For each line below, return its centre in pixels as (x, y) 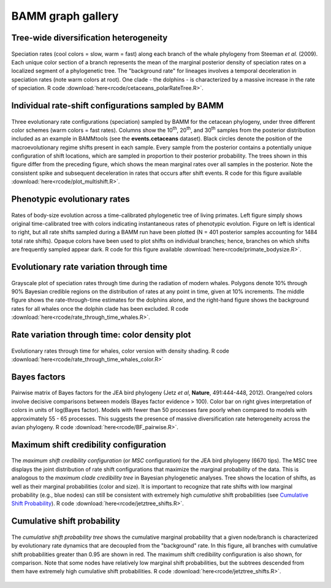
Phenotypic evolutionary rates (70, 199)
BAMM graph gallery (65, 16)
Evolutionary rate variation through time (89, 267)
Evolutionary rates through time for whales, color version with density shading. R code (120, 351)
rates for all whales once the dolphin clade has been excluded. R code (100, 308)
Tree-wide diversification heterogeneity (89, 38)
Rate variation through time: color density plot (101, 335)
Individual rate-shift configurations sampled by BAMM (117, 105)
